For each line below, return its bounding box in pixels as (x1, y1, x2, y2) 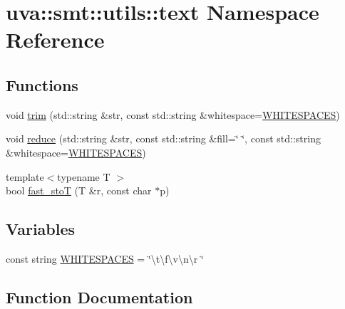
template (6, 169, 44, 184)
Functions (6, 73, 78, 95)
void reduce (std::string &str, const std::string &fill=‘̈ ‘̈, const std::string (6, 131, 321, 146)
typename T (57, 169, 110, 184)
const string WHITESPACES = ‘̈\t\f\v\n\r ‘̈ (6, 251, 204, 266)
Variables (6, 218, 76, 240)
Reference (6, 25, 105, 54)
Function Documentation (6, 286, 193, 308)
